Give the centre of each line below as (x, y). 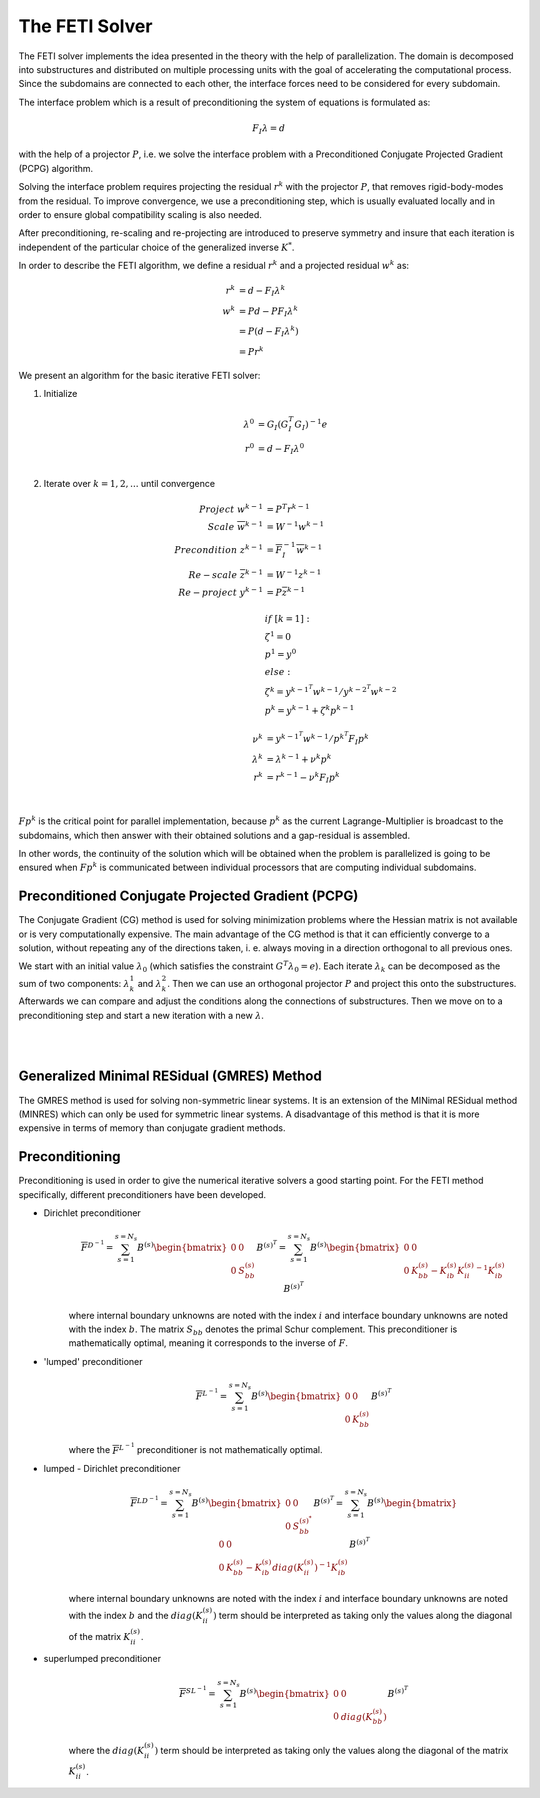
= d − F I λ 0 (281, 449)
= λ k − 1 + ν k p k (299, 758)
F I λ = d (268, 129)
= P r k (251, 350)
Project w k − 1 (231, 508)
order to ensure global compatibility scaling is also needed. (140, 215)
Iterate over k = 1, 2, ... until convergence (129, 484)
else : (277, 672)
